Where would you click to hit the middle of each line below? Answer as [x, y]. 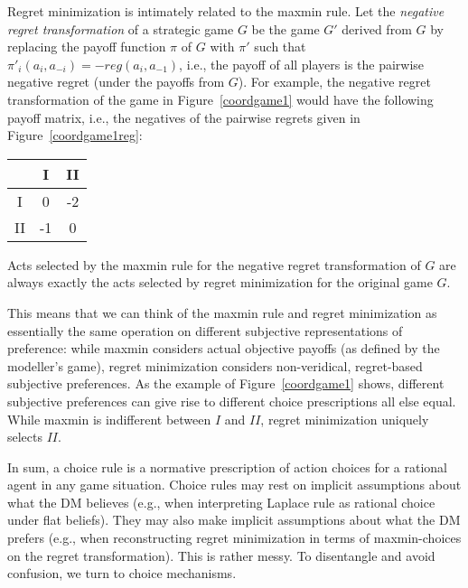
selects [25, 437]
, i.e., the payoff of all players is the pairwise [302, 64]
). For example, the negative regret [334, 82]
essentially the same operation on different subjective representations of [205, 330]
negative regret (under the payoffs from [116, 82]
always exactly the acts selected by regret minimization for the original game [220, 282]
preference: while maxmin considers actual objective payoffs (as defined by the [224, 348]
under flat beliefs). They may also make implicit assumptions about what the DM [234, 520]
